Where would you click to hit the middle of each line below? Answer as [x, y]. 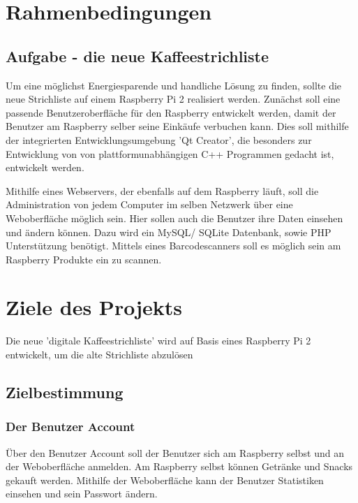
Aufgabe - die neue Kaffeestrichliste [137, 56]
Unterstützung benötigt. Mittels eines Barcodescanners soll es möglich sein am [173, 246]
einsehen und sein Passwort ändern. [82, 494]
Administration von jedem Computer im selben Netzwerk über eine [149, 204]
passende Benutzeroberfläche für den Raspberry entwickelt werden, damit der [171, 112]
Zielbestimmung [65, 392]
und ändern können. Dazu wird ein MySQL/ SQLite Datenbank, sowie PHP [169, 232]
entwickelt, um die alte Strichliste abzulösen [99, 355]
